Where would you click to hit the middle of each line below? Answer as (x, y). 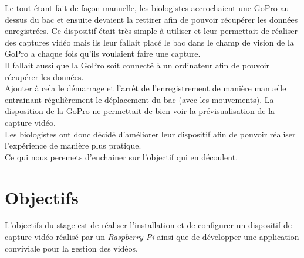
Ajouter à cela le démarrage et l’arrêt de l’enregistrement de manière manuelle (146, 88)
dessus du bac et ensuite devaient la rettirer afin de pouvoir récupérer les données (151, 19)
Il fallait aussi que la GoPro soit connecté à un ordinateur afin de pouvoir (137, 65)
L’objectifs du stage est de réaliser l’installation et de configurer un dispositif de (148, 225)
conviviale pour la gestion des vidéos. (71, 248)
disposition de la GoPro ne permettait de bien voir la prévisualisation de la (140, 111)
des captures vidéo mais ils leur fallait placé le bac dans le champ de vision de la (149, 42)
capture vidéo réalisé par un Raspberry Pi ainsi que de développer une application (152, 237)
